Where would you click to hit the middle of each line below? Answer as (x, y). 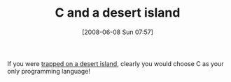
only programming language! (49, 71)
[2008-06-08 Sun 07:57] (118, 32)
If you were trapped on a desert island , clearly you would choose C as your (115, 63)
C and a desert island (118, 13)
